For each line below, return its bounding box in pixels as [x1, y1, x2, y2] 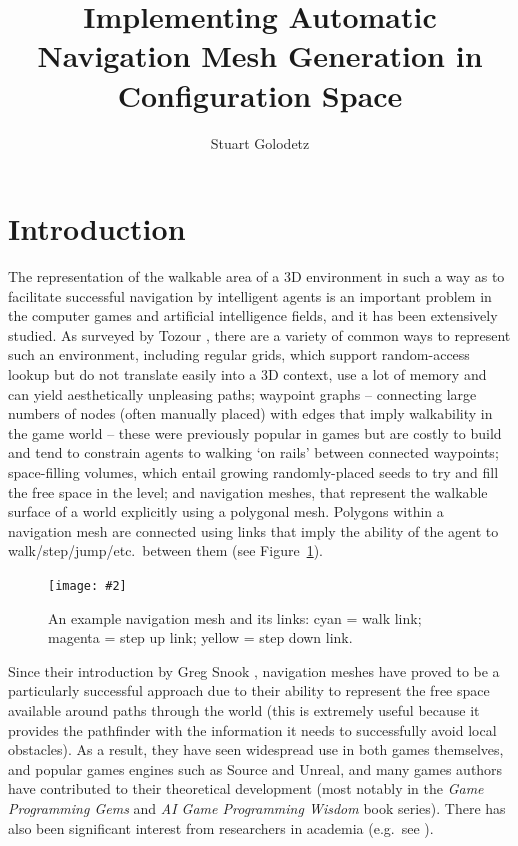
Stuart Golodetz [210, 132, 310, 153]
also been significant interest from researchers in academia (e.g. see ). [8, 817, 434, 838]
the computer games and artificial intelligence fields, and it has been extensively [8, 305, 498, 326]
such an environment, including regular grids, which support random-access [8, 344, 470, 365]
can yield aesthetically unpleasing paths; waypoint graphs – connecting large [8, 383, 477, 404]
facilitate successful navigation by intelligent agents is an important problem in [8, 285, 492, 306]
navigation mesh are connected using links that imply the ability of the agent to [8, 520, 499, 541]
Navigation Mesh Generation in [37, 35, 483, 76]
